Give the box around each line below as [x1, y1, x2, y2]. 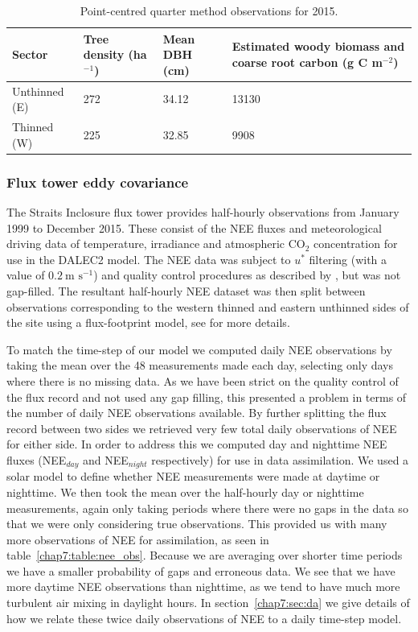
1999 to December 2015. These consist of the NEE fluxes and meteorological [6, 219, 382, 236]
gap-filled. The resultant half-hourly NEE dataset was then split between [6, 282, 366, 299]
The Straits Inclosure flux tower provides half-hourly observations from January [6, 203, 400, 220]
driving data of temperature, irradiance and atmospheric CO [6, 235, 305, 252]
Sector [12, 46, 48, 63]
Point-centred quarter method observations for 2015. [80, 2, 338, 19]
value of [6, 266, 45, 283]
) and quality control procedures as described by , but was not [93, 266, 401, 283]
